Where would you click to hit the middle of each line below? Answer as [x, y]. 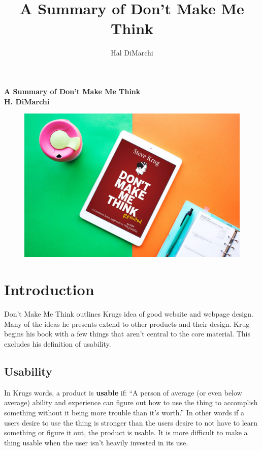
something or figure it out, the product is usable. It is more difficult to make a [126, 432]
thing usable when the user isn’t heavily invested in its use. [96, 442]
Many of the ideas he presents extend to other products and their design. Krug [127, 323]
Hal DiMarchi [132, 53]
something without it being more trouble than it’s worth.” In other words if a [124, 412]
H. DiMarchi [27, 101]
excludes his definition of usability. [58, 343]
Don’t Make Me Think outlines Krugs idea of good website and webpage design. [129, 314]
